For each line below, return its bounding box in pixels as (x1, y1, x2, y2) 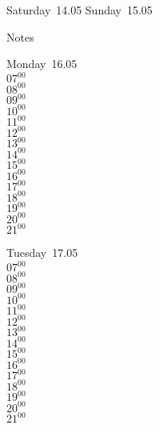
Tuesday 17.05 (6, 244, 78, 261)
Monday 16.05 (6, 55, 78, 72)
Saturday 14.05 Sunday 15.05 (6, 2, 153, 18)
